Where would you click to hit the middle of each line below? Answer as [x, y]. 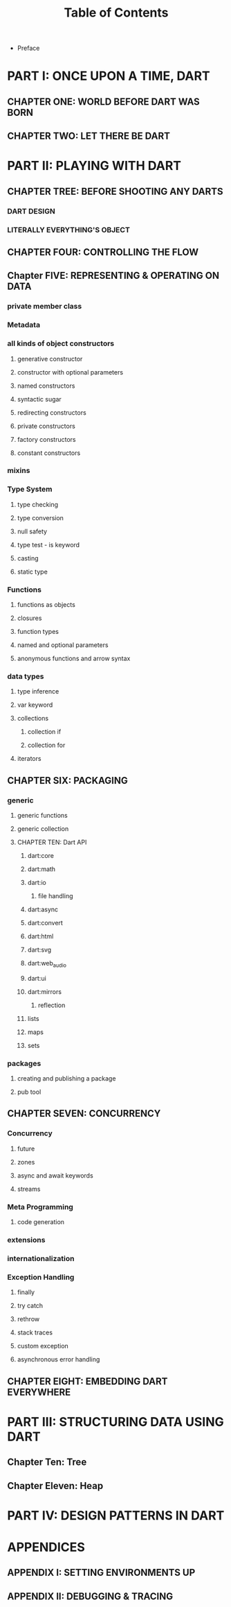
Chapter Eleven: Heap [55, 1486]
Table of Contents [116, 13]
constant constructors [49, 453]
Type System [30, 489]
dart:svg [39, 949]
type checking [38, 504]
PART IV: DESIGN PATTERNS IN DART [116, 1515]
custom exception [43, 1346]
